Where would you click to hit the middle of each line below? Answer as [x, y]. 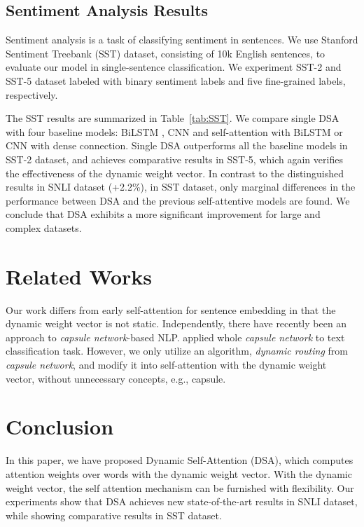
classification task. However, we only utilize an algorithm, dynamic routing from [177, 351]
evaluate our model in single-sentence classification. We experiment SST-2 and [174, 67]
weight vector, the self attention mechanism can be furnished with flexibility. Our [180, 487]
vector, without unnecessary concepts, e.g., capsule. [116, 378]
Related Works [79, 276]
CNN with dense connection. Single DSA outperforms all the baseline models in [177, 145]
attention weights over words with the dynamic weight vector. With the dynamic [179, 473]
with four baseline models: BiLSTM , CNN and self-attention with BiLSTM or [174, 131]
